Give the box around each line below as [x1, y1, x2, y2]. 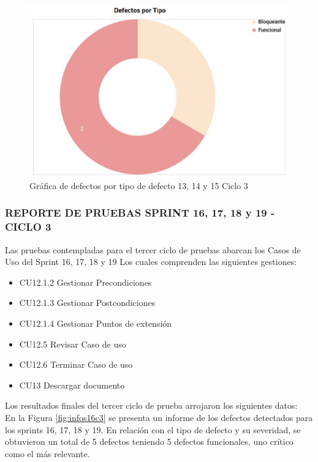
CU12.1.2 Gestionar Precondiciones [19, 275, 152, 288]
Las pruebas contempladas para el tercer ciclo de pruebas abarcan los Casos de [5, 243, 301, 256]
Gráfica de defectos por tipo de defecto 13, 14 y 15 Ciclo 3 [29, 179, 248, 192]
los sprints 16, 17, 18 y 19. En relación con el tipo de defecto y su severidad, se [5, 423, 301, 436]
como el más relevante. [5, 447, 90, 460]
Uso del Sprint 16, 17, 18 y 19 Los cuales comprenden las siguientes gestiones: [5, 255, 297, 268]
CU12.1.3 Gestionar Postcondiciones [19, 296, 156, 309]
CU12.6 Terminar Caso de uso [19, 358, 133, 371]
